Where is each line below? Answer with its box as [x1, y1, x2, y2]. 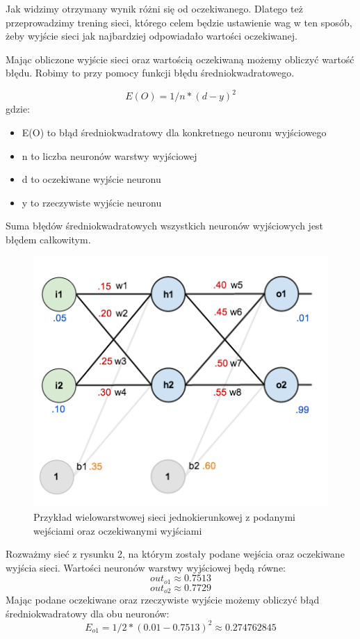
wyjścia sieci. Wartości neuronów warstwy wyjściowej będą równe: [6, 560, 286, 574]
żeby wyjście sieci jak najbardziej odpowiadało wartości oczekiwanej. [6, 29, 297, 43]
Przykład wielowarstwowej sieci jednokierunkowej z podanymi [33, 510, 295, 524]
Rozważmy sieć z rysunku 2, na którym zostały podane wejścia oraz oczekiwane [6, 547, 345, 561]
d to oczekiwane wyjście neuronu [22, 172, 161, 186]
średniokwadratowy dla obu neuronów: [6, 606, 170, 620]
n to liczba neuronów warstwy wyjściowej [22, 148, 197, 163]
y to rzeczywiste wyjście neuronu [22, 195, 162, 209]
